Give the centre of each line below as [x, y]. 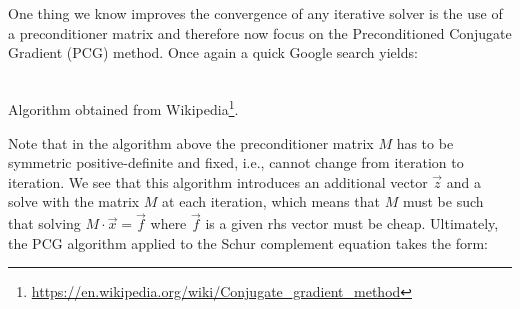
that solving [44, 223]
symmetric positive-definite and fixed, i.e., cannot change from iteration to [236, 162]
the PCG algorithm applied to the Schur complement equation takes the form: [248, 242]
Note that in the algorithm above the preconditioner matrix [191, 142]
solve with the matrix [74, 201]
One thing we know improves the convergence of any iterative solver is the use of [255, 13]
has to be [425, 142]
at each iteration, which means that [271, 201]
